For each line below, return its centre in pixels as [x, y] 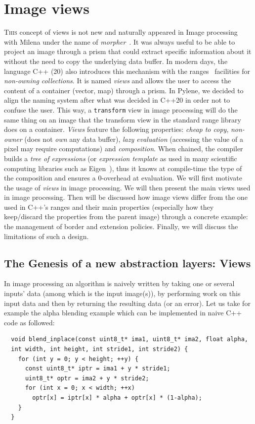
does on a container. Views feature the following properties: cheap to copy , [116, 129]
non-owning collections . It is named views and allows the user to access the [118, 81]
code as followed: [29, 322]
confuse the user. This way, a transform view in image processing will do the [121, 109]
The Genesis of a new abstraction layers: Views [127, 263]
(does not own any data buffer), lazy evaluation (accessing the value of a [134, 139]
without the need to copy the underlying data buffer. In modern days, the [116, 61]
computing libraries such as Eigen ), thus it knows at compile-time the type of [123, 168]
